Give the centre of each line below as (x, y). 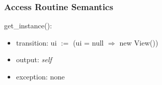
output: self (34, 59)
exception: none (40, 76)
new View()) (139, 42)
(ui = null (88, 42)
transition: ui (36, 42)
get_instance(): (28, 26)
